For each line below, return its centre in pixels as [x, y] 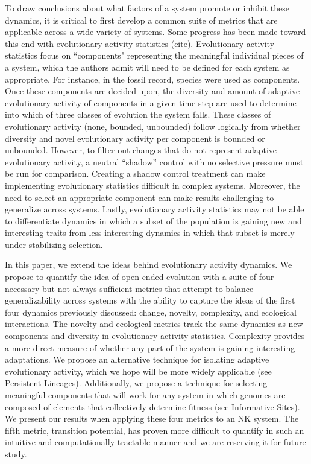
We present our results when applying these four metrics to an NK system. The [152, 418]
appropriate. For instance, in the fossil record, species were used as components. [152, 79]
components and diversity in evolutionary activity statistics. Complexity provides [155, 336]
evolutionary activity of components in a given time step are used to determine [151, 102]
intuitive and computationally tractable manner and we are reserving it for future [155, 442]
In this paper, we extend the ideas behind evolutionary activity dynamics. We [149, 265]
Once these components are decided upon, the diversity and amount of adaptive [152, 91]
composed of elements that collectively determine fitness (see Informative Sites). [152, 406]
